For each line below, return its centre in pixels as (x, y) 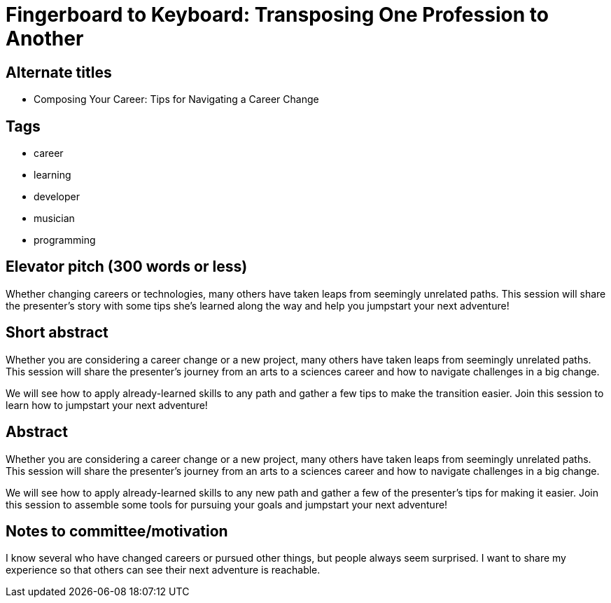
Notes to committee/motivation (117, 531)
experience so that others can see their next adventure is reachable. (163, 570)
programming (65, 240)
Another (45, 39)
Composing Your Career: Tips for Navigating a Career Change (176, 99)
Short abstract (57, 333)
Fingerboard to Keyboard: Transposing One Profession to (277, 15)
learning (52, 175)
